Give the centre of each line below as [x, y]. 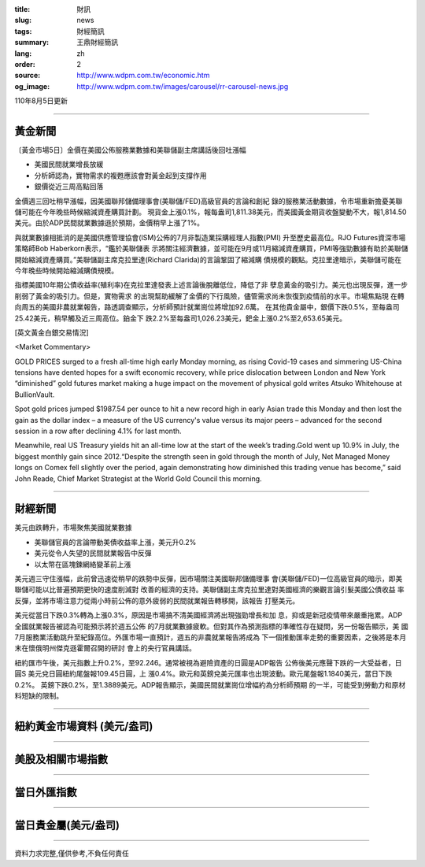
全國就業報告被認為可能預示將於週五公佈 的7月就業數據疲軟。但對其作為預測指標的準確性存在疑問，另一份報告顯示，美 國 [211, 626]
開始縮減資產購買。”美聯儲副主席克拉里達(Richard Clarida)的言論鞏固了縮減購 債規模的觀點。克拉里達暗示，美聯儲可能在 [208, 259]
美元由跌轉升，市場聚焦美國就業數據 [73, 528]
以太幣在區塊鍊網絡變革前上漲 [83, 564]
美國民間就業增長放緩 [69, 165]
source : [28, 76]
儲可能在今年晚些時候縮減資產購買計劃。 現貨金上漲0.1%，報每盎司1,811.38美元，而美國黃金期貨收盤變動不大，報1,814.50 [211, 212]
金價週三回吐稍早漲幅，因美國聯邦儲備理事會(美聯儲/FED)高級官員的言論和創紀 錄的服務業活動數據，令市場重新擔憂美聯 [209, 201]
